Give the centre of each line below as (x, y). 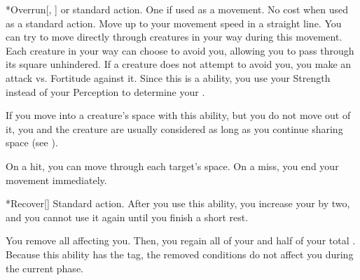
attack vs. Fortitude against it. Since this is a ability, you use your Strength (168, 77)
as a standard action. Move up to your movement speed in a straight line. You (174, 23)
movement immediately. (56, 180)
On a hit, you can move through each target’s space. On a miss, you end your (172, 166)
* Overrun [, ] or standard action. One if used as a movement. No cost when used (177, 9)
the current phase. (44, 268)
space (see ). (32, 142)
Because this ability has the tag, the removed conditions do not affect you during (180, 254)
